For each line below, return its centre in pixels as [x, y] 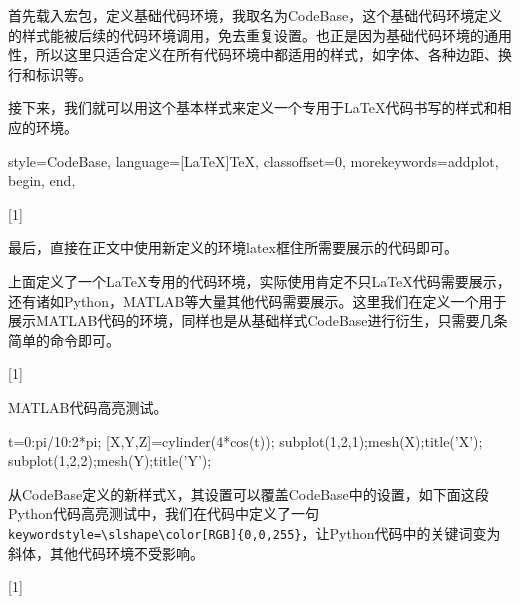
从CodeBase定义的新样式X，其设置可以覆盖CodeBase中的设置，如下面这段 [248, 493]
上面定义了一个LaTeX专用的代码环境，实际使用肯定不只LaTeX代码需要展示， [259, 280]
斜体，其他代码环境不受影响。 [106, 552]
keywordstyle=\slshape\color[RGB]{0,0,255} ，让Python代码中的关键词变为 [254, 532]
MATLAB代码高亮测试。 [88, 406]
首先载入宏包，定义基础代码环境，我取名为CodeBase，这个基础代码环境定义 [255, 15]
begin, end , [42, 180]
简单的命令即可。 [64, 339]
